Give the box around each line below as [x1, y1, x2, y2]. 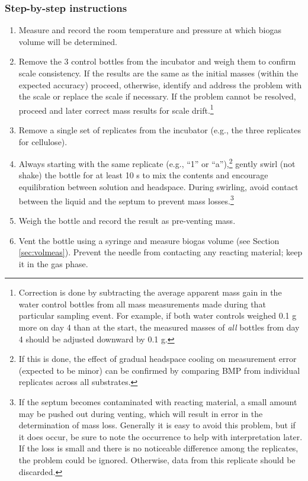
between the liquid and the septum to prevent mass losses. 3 [18, 193, 234, 207]
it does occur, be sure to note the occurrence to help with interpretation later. [18, 430, 303, 442]
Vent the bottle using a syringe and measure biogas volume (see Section [18, 234, 280, 246]
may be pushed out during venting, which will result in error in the [18, 407, 263, 419]
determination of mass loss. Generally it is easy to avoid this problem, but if [18, 419, 296, 431]
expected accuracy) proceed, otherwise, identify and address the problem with [18, 78, 302, 91]
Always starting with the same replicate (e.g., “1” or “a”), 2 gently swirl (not [18, 156, 296, 169]
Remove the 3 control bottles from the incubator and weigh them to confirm [18, 55, 296, 68]
